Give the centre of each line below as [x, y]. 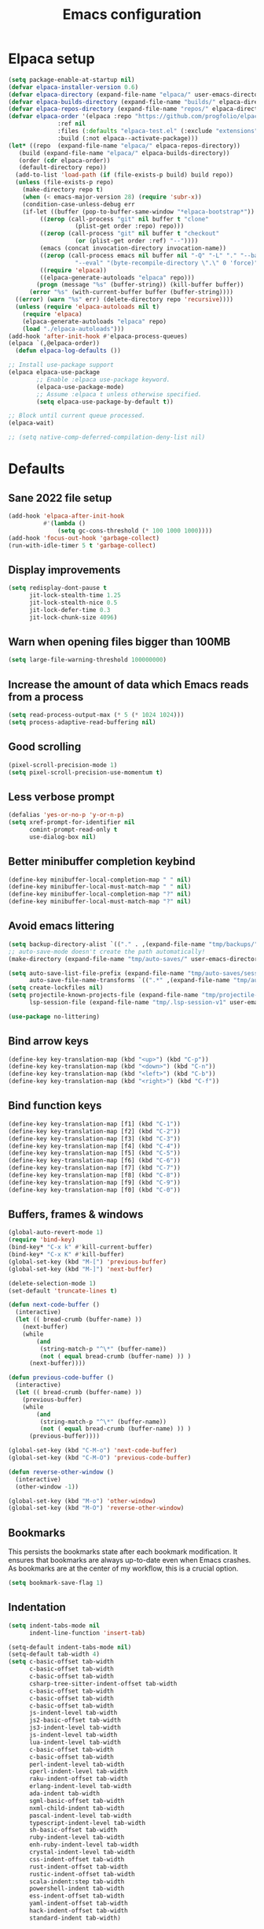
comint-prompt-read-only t [73, 829]
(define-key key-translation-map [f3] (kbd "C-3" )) [94, 1139]
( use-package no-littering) [54, 1016]
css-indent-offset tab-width [77, 1859]
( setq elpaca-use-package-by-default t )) [105, 402]
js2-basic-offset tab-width [75, 1720]
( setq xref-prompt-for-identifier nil [71, 822]
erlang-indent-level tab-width [80, 1786]
